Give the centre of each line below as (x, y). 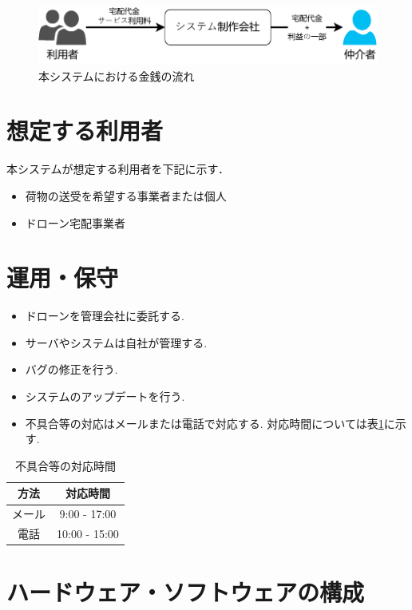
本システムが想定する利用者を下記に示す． (118, 169)
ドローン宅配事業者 (75, 222)
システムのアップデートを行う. (105, 396)
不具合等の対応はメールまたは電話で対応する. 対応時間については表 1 (204, 423)
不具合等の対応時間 (65, 465)
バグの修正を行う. (71, 369)
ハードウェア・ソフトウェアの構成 (186, 592)
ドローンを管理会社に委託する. (105, 316)
